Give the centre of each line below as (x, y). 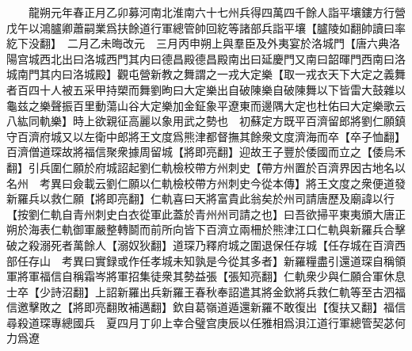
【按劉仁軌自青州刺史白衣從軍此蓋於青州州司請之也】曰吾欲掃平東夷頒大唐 (200, 214)
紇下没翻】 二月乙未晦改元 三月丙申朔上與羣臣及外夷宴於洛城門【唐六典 (198, 43)
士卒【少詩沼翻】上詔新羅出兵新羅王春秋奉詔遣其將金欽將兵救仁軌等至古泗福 (206, 291)
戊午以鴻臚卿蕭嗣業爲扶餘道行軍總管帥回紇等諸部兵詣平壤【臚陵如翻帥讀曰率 (206, 27)
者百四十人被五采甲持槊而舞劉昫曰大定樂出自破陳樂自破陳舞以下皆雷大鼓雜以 (206, 89)
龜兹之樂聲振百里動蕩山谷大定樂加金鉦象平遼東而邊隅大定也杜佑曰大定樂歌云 (206, 105)
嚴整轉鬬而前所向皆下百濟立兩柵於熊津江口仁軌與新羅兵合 (244, 229)
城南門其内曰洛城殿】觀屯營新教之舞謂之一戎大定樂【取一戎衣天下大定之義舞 (206, 74)
